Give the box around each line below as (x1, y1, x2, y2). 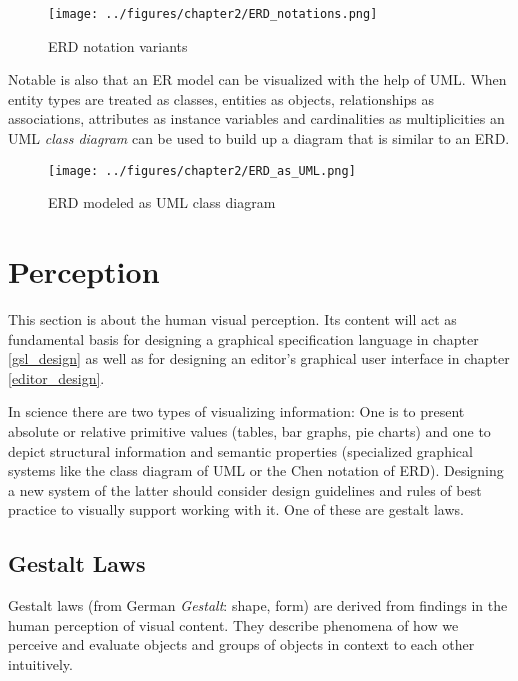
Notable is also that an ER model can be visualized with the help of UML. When (8, 69, 507, 90)
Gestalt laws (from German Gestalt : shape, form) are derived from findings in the (8, 595, 508, 616)
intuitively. (8, 653, 73, 674)
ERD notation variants (48, 35, 188, 56)
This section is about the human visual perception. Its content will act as (8, 309, 457, 329)
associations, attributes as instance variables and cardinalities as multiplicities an (8, 108, 505, 129)
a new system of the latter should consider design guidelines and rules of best (8, 479, 482, 500)
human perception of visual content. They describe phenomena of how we (8, 614, 459, 635)
